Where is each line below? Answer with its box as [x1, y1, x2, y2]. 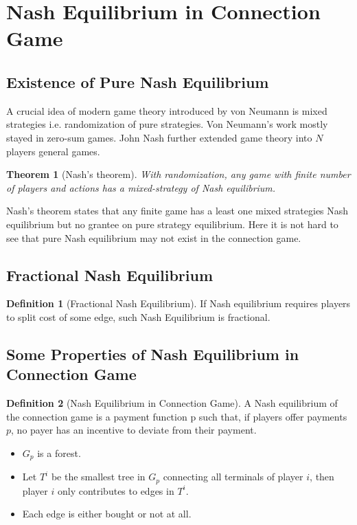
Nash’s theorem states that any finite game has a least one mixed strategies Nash [6, 203, 349, 218]
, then [310, 469, 334, 484]
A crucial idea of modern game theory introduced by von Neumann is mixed [6, 103, 327, 118]
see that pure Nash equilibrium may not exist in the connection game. [6, 230, 301, 245]
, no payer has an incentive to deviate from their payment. [11, 423, 257, 437]
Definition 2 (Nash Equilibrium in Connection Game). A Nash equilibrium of [6, 396, 338, 410]
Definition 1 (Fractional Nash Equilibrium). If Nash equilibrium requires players [6, 296, 351, 311]
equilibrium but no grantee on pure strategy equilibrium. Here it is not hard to [6, 216, 338, 231]
